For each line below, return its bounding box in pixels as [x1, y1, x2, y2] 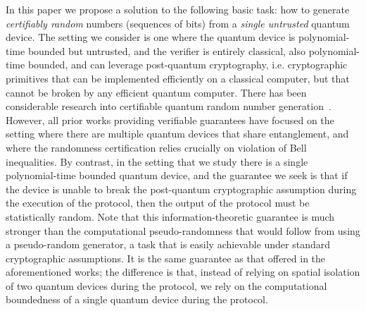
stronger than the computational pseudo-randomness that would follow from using [6, 223, 360, 238]
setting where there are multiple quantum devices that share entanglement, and [6, 126, 349, 141]
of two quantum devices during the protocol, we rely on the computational [6, 278, 327, 293]
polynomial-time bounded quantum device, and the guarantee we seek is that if [6, 168, 348, 183]
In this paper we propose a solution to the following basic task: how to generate [6, 2, 350, 16]
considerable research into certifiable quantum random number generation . [6, 99, 332, 114]
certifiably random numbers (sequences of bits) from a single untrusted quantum [6, 16, 350, 30]
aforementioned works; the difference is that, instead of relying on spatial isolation [6, 264, 360, 279]
